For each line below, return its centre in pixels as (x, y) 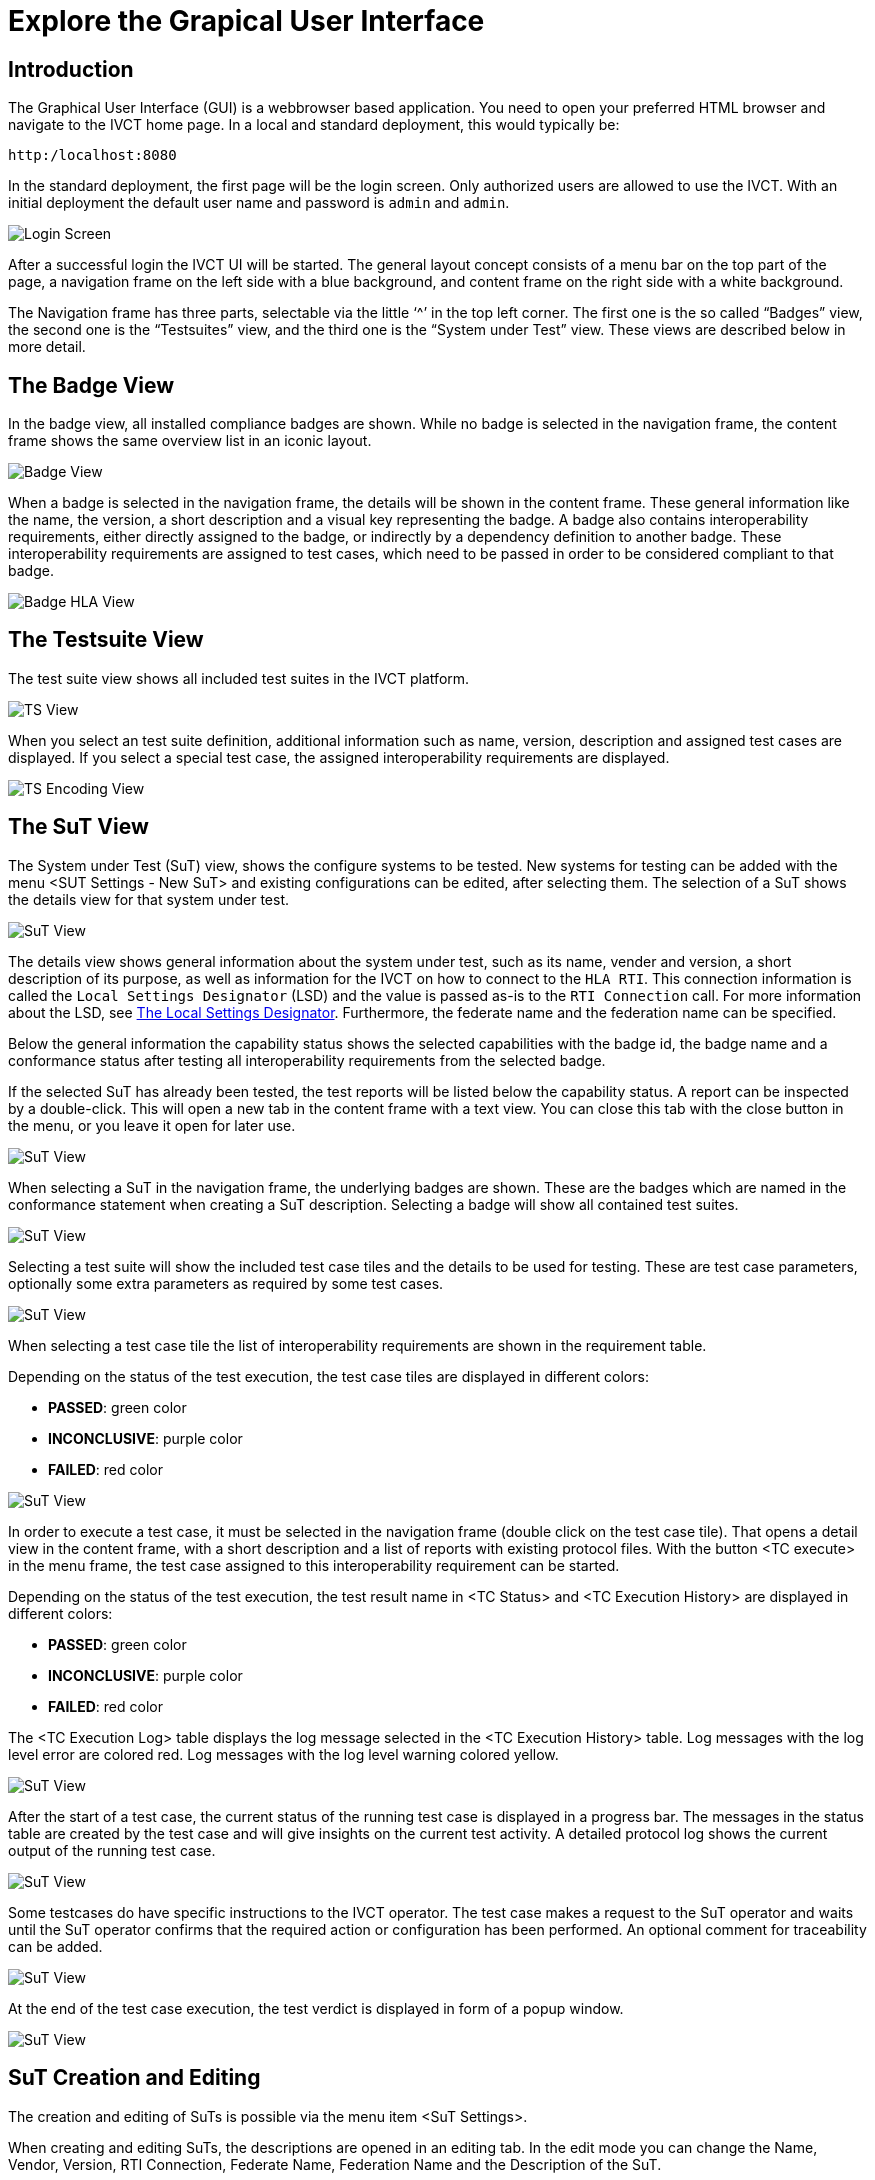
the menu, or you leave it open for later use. (152, 1125)
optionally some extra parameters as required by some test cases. (226, 1283)
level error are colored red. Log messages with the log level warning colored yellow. (283, 1754)
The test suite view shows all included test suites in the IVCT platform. (239, 678)
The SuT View (78, 827)
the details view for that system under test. (149, 899)
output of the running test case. (112, 1850)
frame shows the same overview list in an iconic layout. (190, 441)
